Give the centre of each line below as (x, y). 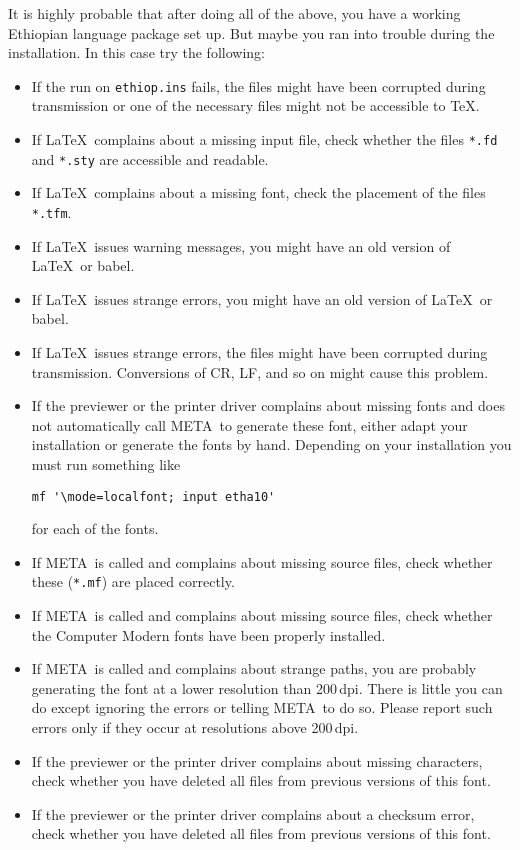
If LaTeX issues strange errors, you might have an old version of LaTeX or (262, 298)
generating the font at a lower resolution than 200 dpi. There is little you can (267, 687)
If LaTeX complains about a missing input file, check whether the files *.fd (264, 139)
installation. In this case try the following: (136, 52)
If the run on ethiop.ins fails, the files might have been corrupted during (258, 85)
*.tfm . (51, 211)
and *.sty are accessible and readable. (150, 158)
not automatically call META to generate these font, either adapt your (249, 424)
